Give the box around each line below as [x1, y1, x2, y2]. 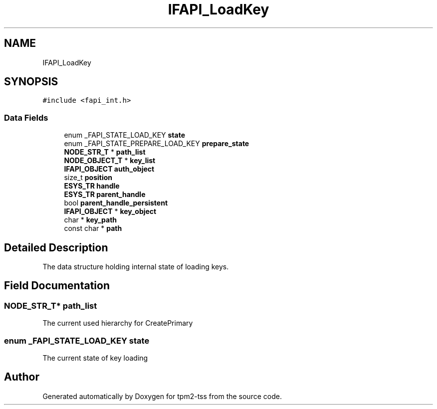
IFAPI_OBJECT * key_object [64, 207, 157, 216]
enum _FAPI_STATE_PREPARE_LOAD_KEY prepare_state [64, 139, 249, 148]
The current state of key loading [42, 354, 148, 362]
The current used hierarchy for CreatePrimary [42, 319, 193, 328]
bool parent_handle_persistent [64, 199, 168, 207]
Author [4, 371, 39, 384]
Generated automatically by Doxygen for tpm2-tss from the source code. [42, 392, 282, 401]
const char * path [64, 224, 122, 233]
